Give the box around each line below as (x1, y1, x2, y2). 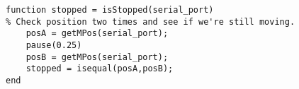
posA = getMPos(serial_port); (26, 28, 169, 39)
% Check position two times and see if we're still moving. (6, 16, 295, 27)
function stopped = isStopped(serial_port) (6, 5, 214, 15)
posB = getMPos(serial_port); (26, 52, 169, 62)
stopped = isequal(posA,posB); (26, 64, 174, 74)
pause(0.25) (26, 40, 82, 50)
